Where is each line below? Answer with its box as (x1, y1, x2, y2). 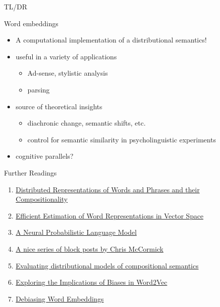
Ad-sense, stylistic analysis (27, 68, 108, 78)
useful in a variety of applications (15, 51, 117, 61)
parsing (27, 84, 50, 94)
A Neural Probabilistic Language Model (15, 227, 137, 237)
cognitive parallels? (15, 151, 74, 161)
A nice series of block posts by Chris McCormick (15, 243, 164, 254)
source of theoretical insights (15, 101, 103, 111)
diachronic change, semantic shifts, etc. (27, 118, 146, 128)
